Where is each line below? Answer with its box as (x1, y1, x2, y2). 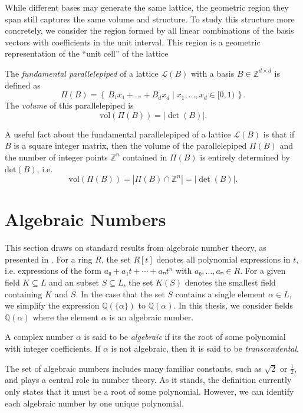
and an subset (49, 276, 100, 289)
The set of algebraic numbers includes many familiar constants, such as (5, 362, 262, 374)
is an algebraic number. (109, 310, 194, 323)
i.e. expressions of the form (5, 264, 102, 277)
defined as (5, 78, 41, 91)
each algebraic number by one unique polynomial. (5, 396, 184, 409)
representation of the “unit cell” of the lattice (5, 47, 169, 60)
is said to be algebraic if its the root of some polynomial (84, 330, 286, 343)
